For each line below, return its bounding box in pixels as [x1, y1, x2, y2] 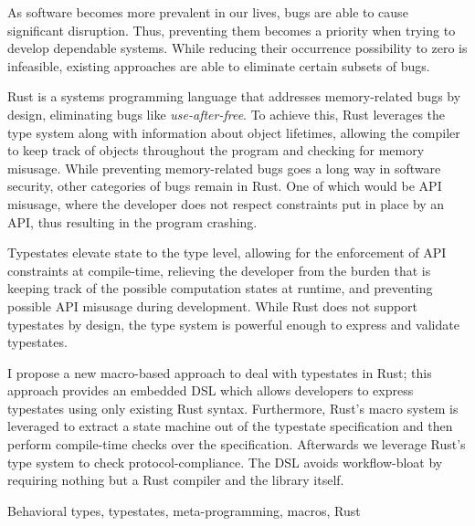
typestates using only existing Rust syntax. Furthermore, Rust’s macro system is [7, 398, 459, 417]
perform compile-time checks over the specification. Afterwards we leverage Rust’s [7, 435, 466, 454]
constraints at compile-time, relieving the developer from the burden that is [7, 260, 431, 279]
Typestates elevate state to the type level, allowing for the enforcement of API [7, 243, 447, 262]
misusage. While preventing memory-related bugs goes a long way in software [7, 158, 441, 177]
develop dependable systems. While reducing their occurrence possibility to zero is [7, 38, 468, 58]
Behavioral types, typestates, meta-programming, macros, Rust [7, 500, 361, 520]
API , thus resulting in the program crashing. [7, 212, 258, 231]
